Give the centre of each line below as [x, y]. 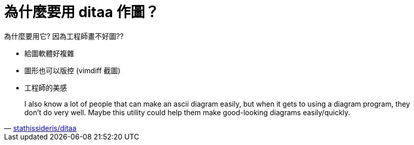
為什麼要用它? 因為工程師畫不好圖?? [64, 36]
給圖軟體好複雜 [49, 53]
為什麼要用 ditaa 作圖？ [82, 12]
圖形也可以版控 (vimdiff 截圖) [73, 70]
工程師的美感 [46, 87]
